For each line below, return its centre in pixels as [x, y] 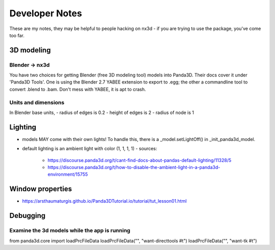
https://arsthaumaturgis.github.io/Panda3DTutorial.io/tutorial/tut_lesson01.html [104, 201]
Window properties [41, 189]
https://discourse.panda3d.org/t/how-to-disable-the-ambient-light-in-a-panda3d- [134, 168]
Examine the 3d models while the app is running [70, 231]
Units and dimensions [37, 102]
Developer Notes [46, 13]
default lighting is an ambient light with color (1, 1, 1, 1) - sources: [90, 149]
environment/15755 [68, 174]
